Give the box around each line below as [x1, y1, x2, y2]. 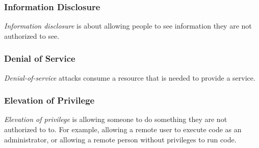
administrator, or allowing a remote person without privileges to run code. [4, 134, 237, 144]
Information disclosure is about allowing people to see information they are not [4, 20, 252, 31]
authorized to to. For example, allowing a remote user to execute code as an [4, 124, 242, 135]
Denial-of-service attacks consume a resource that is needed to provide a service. [4, 72, 255, 83]
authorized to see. [4, 30, 60, 41]
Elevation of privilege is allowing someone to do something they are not [4, 114, 227, 125]
